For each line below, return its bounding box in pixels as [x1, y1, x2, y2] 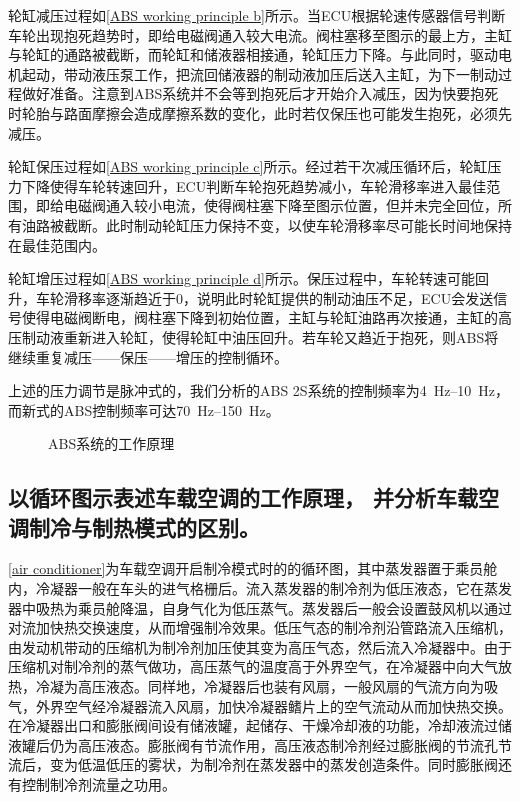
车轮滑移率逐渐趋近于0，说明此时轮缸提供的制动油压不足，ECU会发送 [35, 287, 494, 308]
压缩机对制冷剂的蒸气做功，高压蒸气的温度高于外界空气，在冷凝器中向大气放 [8, 656, 512, 677]
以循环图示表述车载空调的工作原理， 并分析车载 [8, 482, 479, 513]
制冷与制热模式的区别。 [28, 511, 260, 542]
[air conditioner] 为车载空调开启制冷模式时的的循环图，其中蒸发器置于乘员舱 [8, 558, 498, 579]
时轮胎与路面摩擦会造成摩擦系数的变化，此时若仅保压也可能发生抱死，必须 [8, 102, 498, 123]
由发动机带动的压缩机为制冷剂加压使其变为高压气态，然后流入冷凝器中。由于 [8, 636, 512, 657]
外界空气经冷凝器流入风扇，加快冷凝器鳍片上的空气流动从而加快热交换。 [35, 695, 512, 716]
